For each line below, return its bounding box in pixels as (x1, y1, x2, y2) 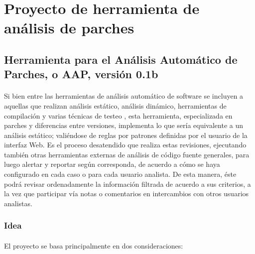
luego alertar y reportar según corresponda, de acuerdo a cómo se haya (4, 159, 220, 169)
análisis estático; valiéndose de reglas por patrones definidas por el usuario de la (4, 129, 248, 140)
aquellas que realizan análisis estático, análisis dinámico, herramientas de (4, 100, 227, 111)
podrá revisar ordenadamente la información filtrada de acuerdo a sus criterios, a (4, 178, 251, 189)
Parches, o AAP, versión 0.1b (4, 66, 158, 82)
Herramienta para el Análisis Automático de (4, 51, 238, 67)
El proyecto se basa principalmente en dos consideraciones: (4, 240, 183, 251)
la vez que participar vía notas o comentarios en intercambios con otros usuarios (4, 188, 249, 199)
